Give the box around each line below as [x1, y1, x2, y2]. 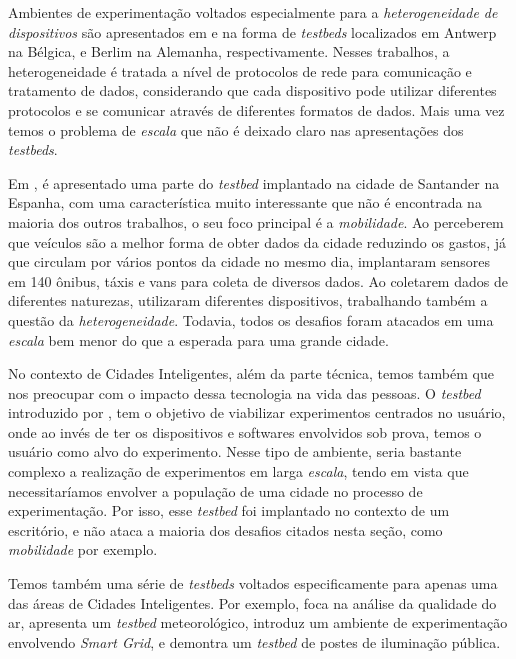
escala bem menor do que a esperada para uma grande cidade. [8, 329, 389, 350]
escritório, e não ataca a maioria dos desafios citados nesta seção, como [8, 519, 443, 540]
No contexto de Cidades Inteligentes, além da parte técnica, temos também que [8, 363, 494, 384]
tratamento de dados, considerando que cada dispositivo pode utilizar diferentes [8, 80, 497, 101]
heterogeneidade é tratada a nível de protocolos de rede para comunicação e [8, 60, 472, 81]
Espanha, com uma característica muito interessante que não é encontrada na [8, 192, 482, 213]
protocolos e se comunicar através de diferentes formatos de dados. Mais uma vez [8, 99, 505, 120]
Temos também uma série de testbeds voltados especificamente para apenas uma [8, 573, 498, 594]
